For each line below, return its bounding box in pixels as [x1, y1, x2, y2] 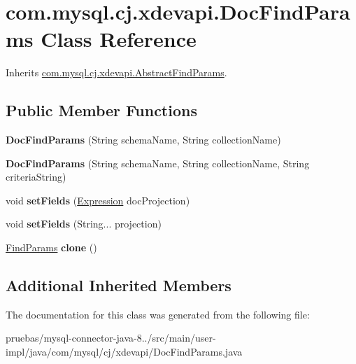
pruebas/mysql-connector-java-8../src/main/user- [6, 330, 216, 345]
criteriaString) [6, 169, 66, 184]
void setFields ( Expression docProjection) [6, 192, 190, 207]
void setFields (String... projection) [6, 216, 162, 231]
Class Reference [41, 24, 197, 53]
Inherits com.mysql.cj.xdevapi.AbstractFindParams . [6, 65, 227, 80]
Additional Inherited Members [6, 274, 232, 296]
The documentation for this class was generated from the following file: [6, 307, 310, 321]
